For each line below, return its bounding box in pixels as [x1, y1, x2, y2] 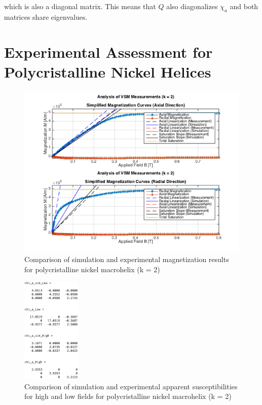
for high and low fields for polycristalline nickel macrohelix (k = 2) [24, 391, 232, 401]
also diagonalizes [166, 1, 218, 11]
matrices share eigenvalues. [4, 11, 88, 22]
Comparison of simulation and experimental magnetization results [24, 254, 229, 265]
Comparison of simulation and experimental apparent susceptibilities [24, 381, 238, 391]
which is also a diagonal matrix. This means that [4, 1, 156, 11]
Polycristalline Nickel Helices [4, 61, 211, 82]
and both [230, 1, 258, 11]
